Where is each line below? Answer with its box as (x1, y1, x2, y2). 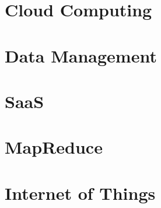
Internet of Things (5, 181, 156, 204)
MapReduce (5, 135, 103, 159)
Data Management (5, 43, 157, 67)
